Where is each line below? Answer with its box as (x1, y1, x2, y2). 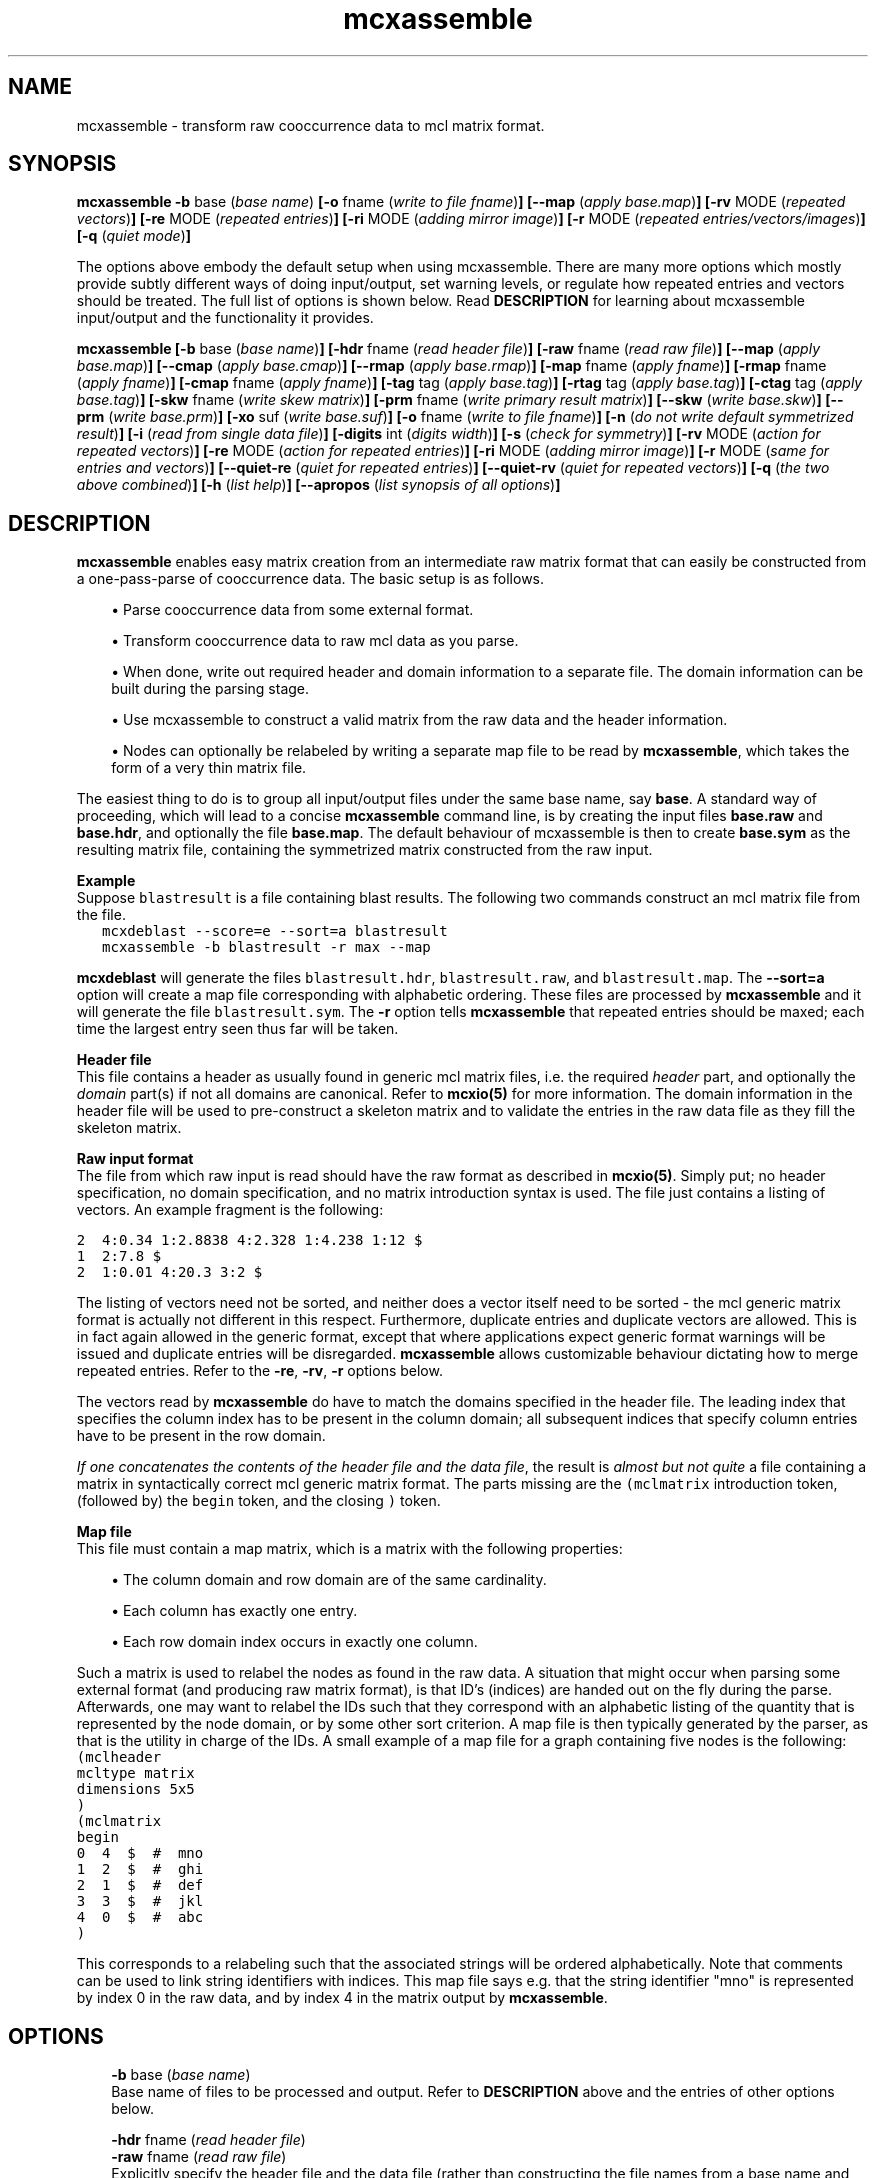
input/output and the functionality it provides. (76, 309, 374, 327)
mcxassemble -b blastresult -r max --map (102, 939, 431, 956)
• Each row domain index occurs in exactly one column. (111, 1633, 478, 1651)
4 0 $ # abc (76, 1909, 204, 1926)
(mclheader (76, 1749, 162, 1766)
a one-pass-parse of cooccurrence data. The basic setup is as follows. (76, 570, 545, 588)
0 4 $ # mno (76, 1845, 204, 1862)
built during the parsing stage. (111, 680, 310, 698)
